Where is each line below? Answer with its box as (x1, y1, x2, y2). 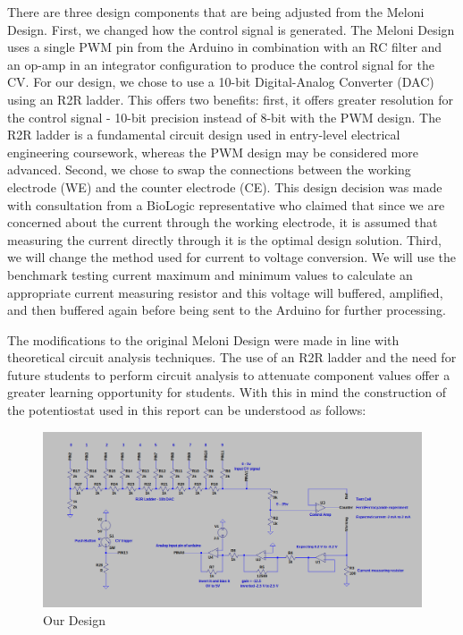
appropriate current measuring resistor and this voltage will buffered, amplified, (7, 283, 443, 301)
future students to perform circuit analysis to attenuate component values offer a (7, 365, 450, 384)
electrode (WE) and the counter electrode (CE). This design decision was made (7, 177, 442, 196)
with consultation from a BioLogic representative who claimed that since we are (7, 195, 445, 214)
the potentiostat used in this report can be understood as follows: (7, 401, 366, 419)
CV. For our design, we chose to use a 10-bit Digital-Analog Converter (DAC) (7, 72, 434, 91)
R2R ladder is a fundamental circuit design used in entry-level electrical (7, 125, 400, 144)
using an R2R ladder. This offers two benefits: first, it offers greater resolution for (7, 89, 453, 108)
